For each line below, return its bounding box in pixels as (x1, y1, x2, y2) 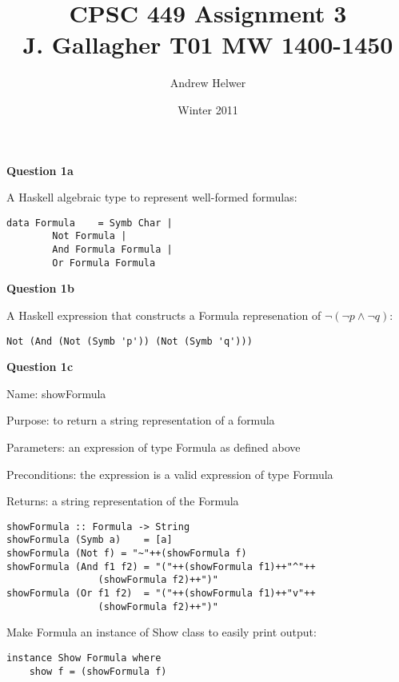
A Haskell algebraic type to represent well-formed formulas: (6, 189, 297, 205)
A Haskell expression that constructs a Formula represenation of (6, 306, 321, 323)
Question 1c (6, 358, 74, 375)
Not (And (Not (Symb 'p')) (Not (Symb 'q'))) (6, 335, 253, 347)
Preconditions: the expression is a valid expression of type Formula (6, 465, 333, 482)
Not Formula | (52, 230, 127, 242)
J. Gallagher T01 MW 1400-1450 (22, 28, 393, 61)
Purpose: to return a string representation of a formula (6, 412, 275, 429)
